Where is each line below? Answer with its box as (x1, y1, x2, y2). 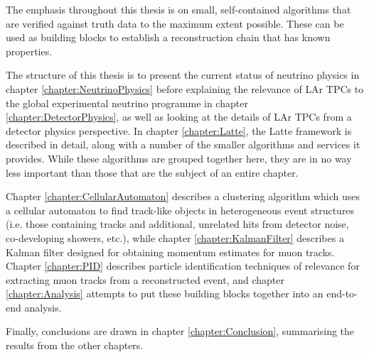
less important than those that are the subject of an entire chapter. (6, 165, 299, 180)
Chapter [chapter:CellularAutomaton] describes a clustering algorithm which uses (6, 189, 360, 204)
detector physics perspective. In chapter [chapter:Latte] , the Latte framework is (6, 123, 352, 138)
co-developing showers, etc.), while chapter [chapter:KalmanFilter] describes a (6, 230, 344, 245)
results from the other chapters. (6, 338, 144, 353)
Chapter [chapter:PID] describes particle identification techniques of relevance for (6, 258, 360, 273)
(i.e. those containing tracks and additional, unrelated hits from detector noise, (6, 216, 349, 231)
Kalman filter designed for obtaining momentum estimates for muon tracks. (6, 244, 335, 259)
